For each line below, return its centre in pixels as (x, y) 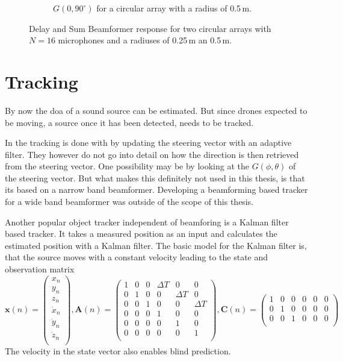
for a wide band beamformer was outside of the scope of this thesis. (129, 202)
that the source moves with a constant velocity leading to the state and (137, 257)
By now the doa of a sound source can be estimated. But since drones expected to (156, 110)
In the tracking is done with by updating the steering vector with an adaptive (148, 143)
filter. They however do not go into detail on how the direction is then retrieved (152, 154)
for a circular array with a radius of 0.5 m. (174, 8)
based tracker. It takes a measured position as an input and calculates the (141, 234)
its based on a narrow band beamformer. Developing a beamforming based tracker (156, 190)
